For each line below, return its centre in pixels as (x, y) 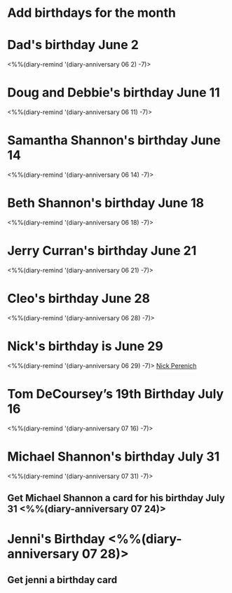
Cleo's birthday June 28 (79, 299)
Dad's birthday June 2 (73, 45)
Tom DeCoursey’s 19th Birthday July (116, 394)
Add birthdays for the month (92, 13)
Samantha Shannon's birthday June (114, 141)
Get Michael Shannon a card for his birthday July (116, 498)
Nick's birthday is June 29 (85, 346)
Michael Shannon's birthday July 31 (114, 456)
